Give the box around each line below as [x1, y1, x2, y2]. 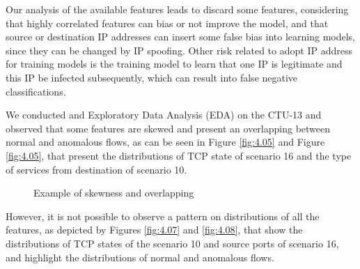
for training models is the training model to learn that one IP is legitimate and [6, 56, 343, 71]
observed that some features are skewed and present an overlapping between [6, 121, 331, 135]
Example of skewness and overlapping [33, 185, 194, 200]
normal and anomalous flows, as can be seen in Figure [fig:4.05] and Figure [6, 134, 325, 149]
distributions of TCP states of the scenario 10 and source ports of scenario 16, [6, 236, 339, 250]
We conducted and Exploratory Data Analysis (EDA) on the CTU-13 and [6, 107, 322, 122]
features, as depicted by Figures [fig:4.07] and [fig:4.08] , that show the [6, 222, 303, 237]
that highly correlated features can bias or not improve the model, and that [6, 15, 329, 30]
